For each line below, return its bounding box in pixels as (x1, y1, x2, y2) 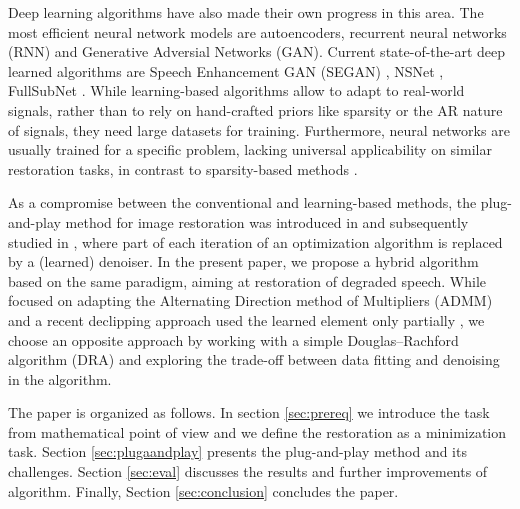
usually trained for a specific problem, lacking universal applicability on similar (8, 139, 492, 160)
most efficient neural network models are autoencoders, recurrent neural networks (8, 21, 507, 42)
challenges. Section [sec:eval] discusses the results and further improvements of (8, 461, 488, 482)
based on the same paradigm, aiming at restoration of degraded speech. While (8, 270, 487, 291)
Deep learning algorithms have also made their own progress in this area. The (8, 2, 484, 22)
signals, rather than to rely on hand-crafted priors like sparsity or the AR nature (8, 99, 503, 120)
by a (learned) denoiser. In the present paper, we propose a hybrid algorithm (8, 251, 479, 272)
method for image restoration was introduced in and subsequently (65, 211, 469, 232)
